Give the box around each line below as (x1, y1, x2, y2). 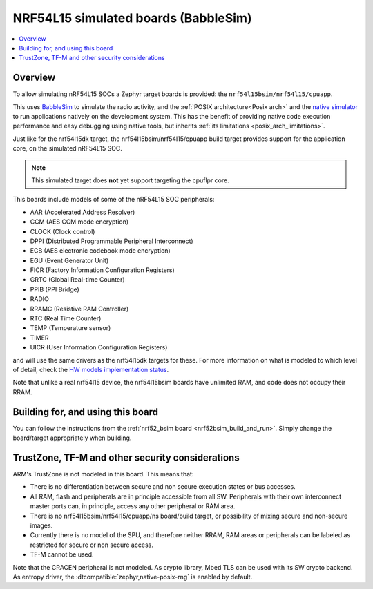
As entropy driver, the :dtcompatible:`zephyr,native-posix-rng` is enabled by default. (12, 572, 253, 581)
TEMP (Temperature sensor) (30, 324, 111, 332)
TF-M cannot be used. (30, 550, 94, 559)
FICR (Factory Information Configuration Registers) (30, 266, 175, 274)
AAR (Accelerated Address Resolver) (30, 208, 135, 216)
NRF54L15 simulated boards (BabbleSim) (12, 10, 252, 26)
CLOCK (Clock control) (30, 227, 95, 235)
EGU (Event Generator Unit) (30, 256, 109, 264)
